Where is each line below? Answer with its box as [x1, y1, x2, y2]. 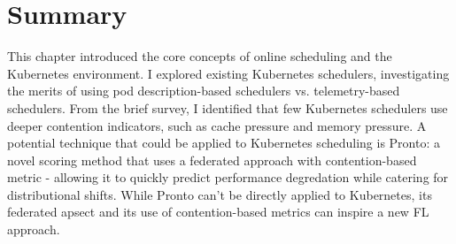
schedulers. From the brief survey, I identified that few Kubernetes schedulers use [7, 98, 448, 117]
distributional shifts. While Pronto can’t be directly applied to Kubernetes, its [7, 185, 432, 203]
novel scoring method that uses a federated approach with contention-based [7, 150, 417, 169]
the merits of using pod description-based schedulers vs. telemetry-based [7, 81, 400, 100]
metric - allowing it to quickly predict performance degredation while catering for [7, 168, 449, 187]
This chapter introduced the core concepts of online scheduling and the [7, 47, 392, 65]
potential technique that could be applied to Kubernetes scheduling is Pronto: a [7, 133, 440, 152]
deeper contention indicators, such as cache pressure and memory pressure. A [7, 116, 427, 134]
